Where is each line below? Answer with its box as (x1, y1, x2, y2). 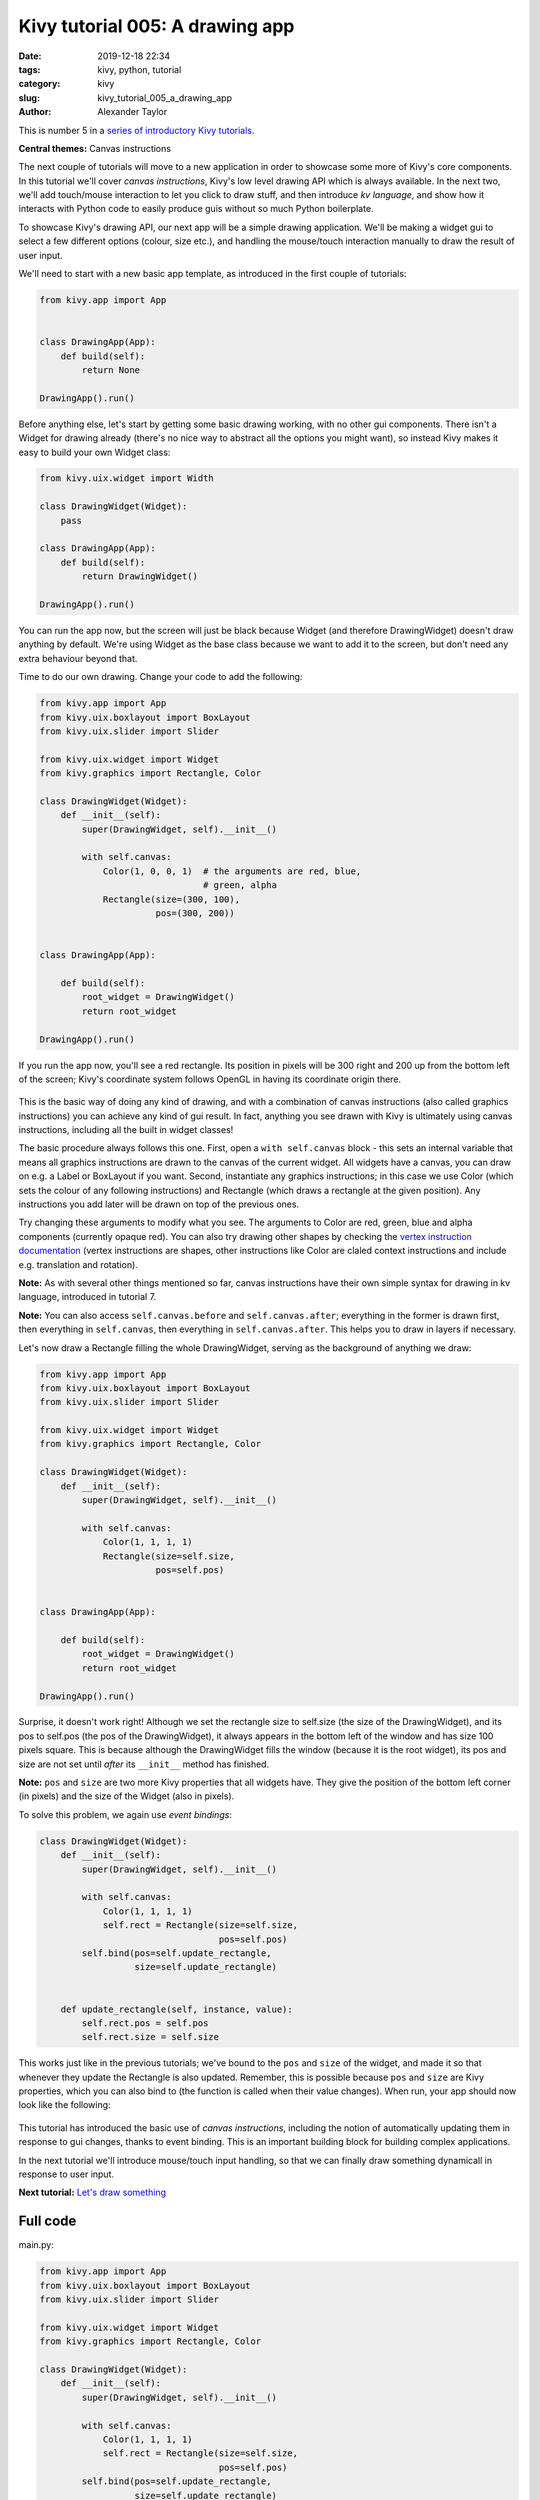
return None (81, 364, 140, 375)
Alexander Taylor (97, 106, 168, 118)
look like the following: (18, 2099, 111, 2111)
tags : (18, 63, 41, 75)
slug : (18, 91, 40, 104)
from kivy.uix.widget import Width (39, 473, 214, 484)
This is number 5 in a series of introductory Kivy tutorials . (18, 124, 255, 136)
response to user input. (18, 2168, 115, 2180)
